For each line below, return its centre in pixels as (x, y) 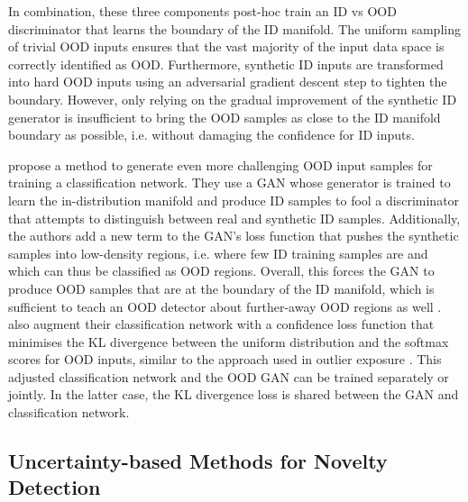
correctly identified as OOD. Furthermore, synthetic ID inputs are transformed (226, 64)
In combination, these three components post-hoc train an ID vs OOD (202, 11)
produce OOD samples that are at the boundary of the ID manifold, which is (221, 288)
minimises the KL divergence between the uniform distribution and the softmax (229, 341)
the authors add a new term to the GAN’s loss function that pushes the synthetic (234, 236)
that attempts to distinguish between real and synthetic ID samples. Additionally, (234, 218)
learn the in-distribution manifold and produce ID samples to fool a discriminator (234, 200)
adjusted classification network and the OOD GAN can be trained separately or (229, 376)
